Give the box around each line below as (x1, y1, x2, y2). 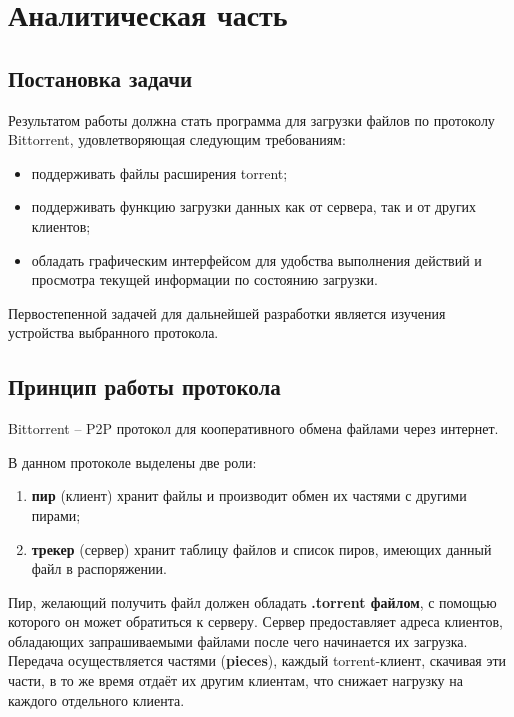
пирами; (31, 504, 81, 525)
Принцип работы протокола (8, 371, 281, 402)
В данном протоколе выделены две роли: (8, 451, 257, 472)
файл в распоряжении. (31, 558, 167, 579)
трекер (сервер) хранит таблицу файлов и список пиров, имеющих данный (31, 538, 492, 559)
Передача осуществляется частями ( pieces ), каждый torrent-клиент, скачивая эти (8, 650, 507, 671)
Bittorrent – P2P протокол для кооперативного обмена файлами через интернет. (8, 418, 499, 439)
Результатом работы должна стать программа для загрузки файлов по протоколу (8, 109, 495, 130)
